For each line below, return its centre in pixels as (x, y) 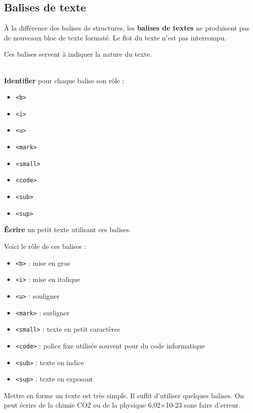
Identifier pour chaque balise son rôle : (64, 80)
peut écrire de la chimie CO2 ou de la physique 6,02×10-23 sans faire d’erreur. (122, 405)
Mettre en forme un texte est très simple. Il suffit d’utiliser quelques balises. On (124, 395)
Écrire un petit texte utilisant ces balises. (68, 229)
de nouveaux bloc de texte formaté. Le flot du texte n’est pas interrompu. (115, 37)
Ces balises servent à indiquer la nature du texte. (78, 54)
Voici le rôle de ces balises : (45, 246)
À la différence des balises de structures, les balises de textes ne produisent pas (127, 28)
